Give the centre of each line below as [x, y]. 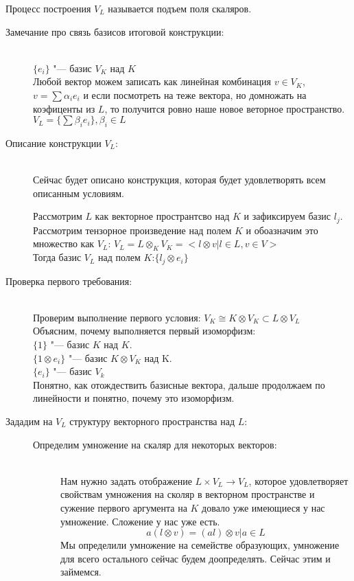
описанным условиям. [79, 193]
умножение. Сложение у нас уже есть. [140, 521]
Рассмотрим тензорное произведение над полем [132, 230]
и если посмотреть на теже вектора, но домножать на [195, 94]
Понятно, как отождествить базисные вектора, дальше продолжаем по [179, 384]
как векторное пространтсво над [162, 216]
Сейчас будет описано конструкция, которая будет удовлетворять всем [179, 180]
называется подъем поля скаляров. [180, 8]
